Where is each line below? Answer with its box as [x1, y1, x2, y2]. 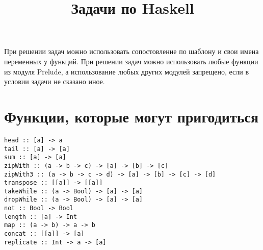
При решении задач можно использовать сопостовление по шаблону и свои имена [4, 46, 259, 57]
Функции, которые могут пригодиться [4, 106, 259, 127]
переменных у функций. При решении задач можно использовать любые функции [4, 56, 258, 66]
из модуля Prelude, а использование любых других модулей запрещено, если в [4, 66, 249, 77]
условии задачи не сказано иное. [4, 76, 105, 87]
